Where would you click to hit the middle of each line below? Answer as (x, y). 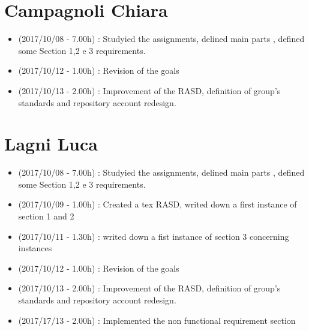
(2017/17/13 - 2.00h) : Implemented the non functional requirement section (157, 320)
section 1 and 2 (46, 216)
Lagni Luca (51, 144)
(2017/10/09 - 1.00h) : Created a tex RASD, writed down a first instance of (157, 204)
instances (35, 248)
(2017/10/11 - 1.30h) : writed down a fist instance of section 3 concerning (154, 236)
